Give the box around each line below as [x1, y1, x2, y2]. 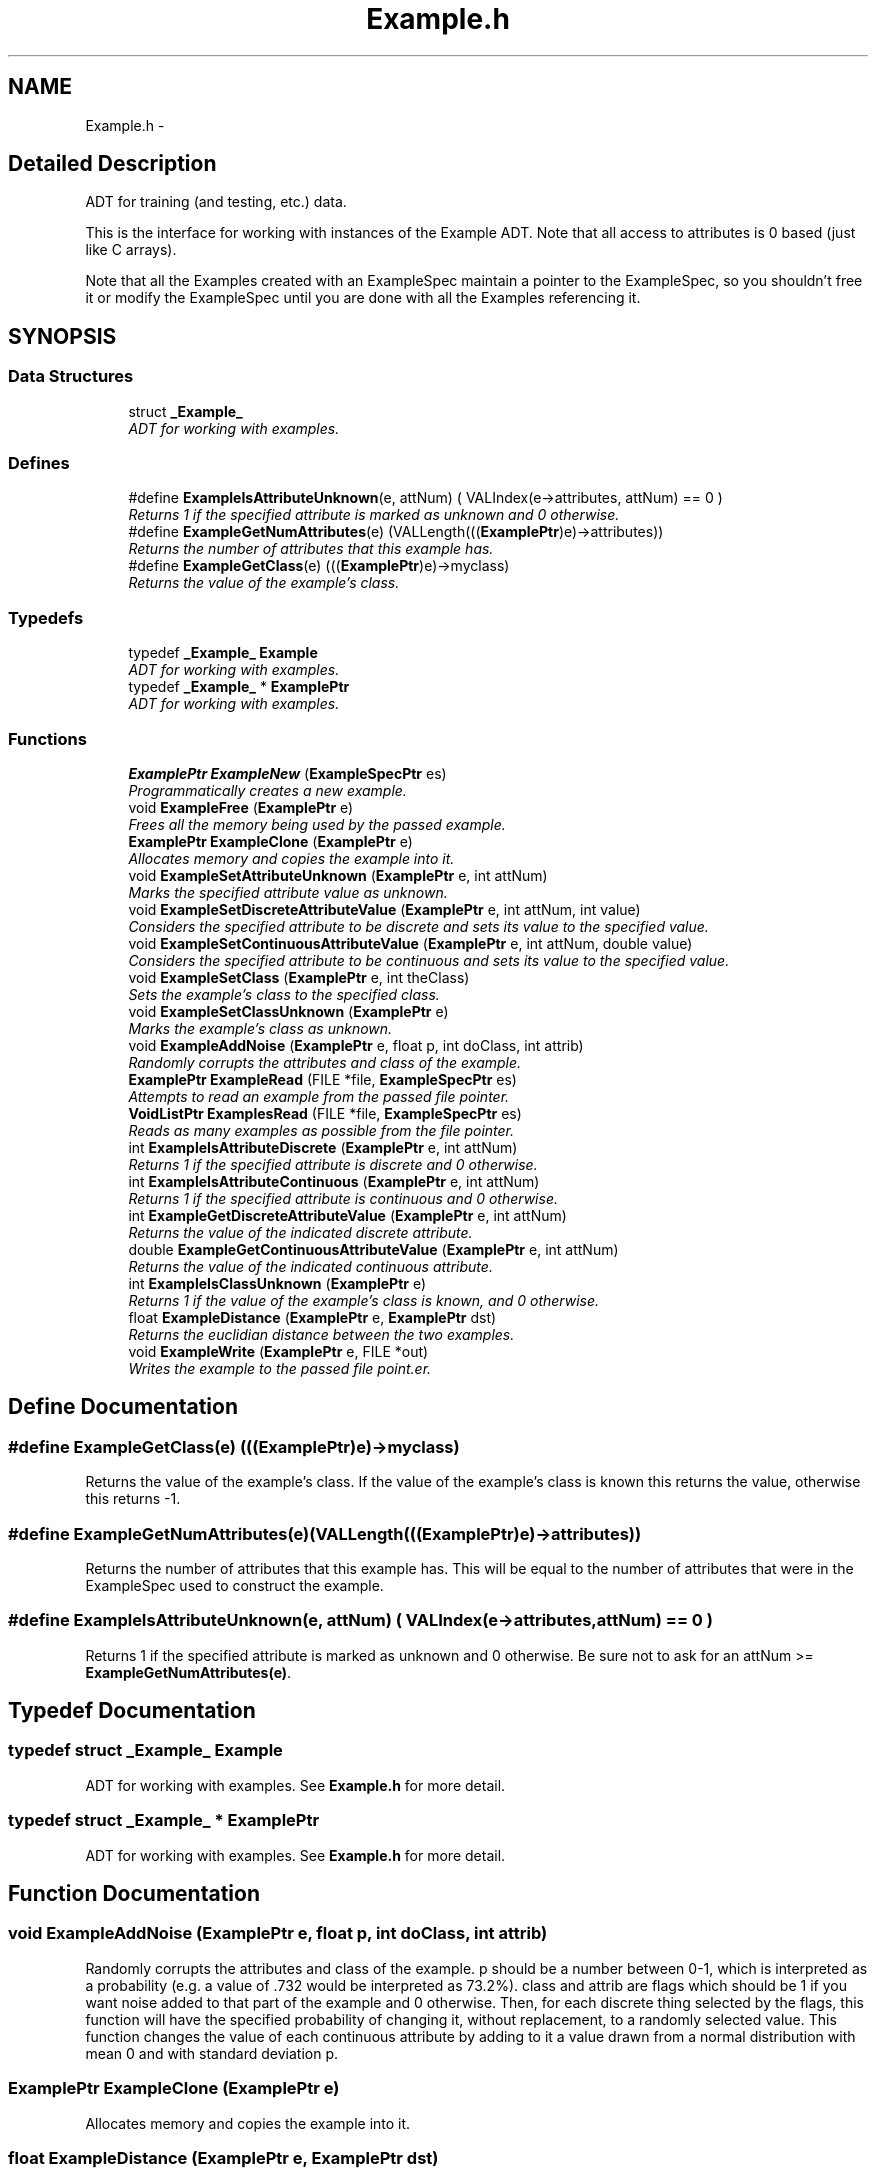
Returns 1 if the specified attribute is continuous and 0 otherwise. [128, 1189, 558, 1207]
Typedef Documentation [8, 1698, 256, 1724]
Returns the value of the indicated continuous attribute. [128, 1257, 493, 1275]
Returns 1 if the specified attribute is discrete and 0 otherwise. [128, 1155, 538, 1173]
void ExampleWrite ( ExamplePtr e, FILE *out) [128, 1342, 429, 1360]
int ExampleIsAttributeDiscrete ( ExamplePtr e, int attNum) [128, 1138, 518, 1156]
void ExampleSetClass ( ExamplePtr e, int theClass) [128, 968, 470, 986]
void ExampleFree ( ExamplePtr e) [128, 798, 354, 816]
